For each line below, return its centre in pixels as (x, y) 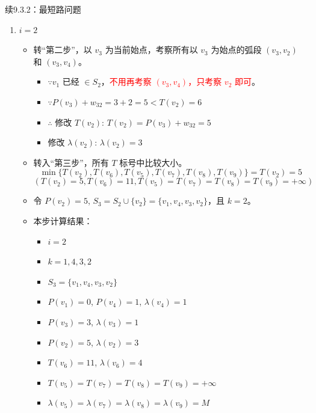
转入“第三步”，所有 (71, 162)
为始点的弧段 (236, 50)
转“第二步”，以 (63, 50)
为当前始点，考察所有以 (151, 50)
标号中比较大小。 (153, 162)
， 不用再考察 (126, 81)
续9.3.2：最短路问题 (43, 9)
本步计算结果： (63, 220)
